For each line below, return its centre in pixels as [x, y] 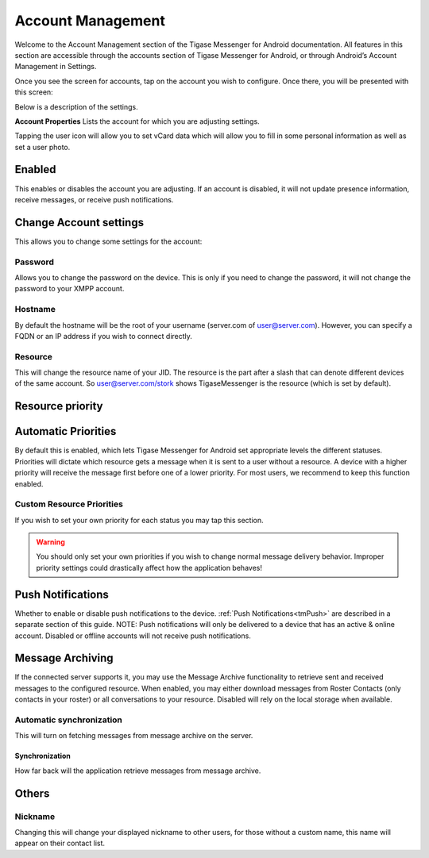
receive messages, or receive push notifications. [94, 199]
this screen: [34, 92]
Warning [50, 542]
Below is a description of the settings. [76, 106]
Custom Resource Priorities [69, 504]
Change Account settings [79, 222]
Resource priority [59, 406]
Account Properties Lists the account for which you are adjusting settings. [137, 121]
